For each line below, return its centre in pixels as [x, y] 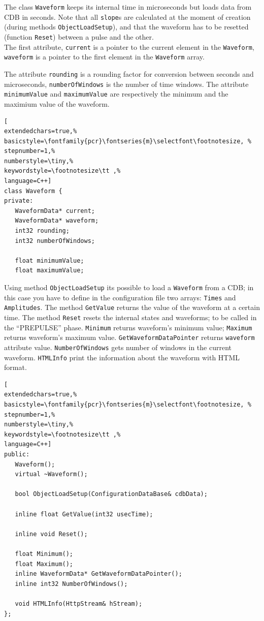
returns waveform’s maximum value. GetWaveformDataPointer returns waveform [129, 337]
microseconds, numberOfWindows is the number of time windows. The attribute [126, 84]
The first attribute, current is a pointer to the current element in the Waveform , [129, 46]
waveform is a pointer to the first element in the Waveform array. [104, 57]
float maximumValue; [49, 271]
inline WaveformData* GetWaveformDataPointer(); [98, 574]
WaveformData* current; [55, 211]
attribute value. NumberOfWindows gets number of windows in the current [118, 347]
